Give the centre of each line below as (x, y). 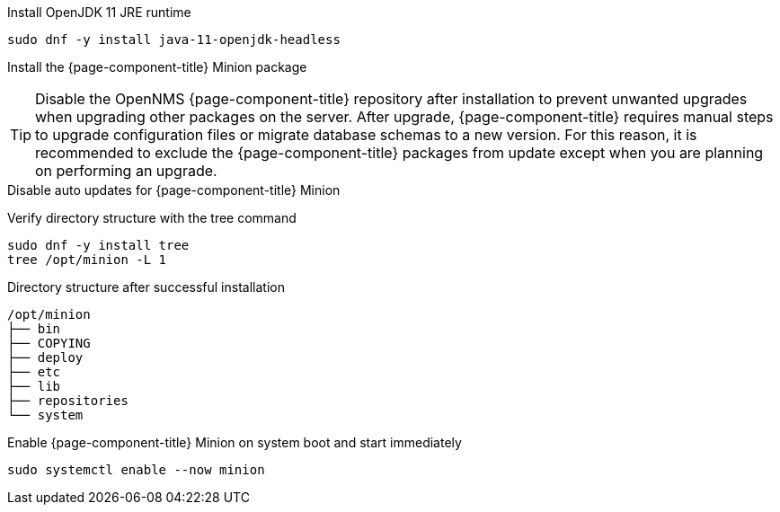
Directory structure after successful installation (146, 287)
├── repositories (68, 401)
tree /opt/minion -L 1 (87, 260)
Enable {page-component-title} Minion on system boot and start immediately (235, 442)
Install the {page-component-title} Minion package (157, 67)
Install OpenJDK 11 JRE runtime (99, 12)
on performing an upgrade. (126, 171)
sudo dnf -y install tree (98, 245)
